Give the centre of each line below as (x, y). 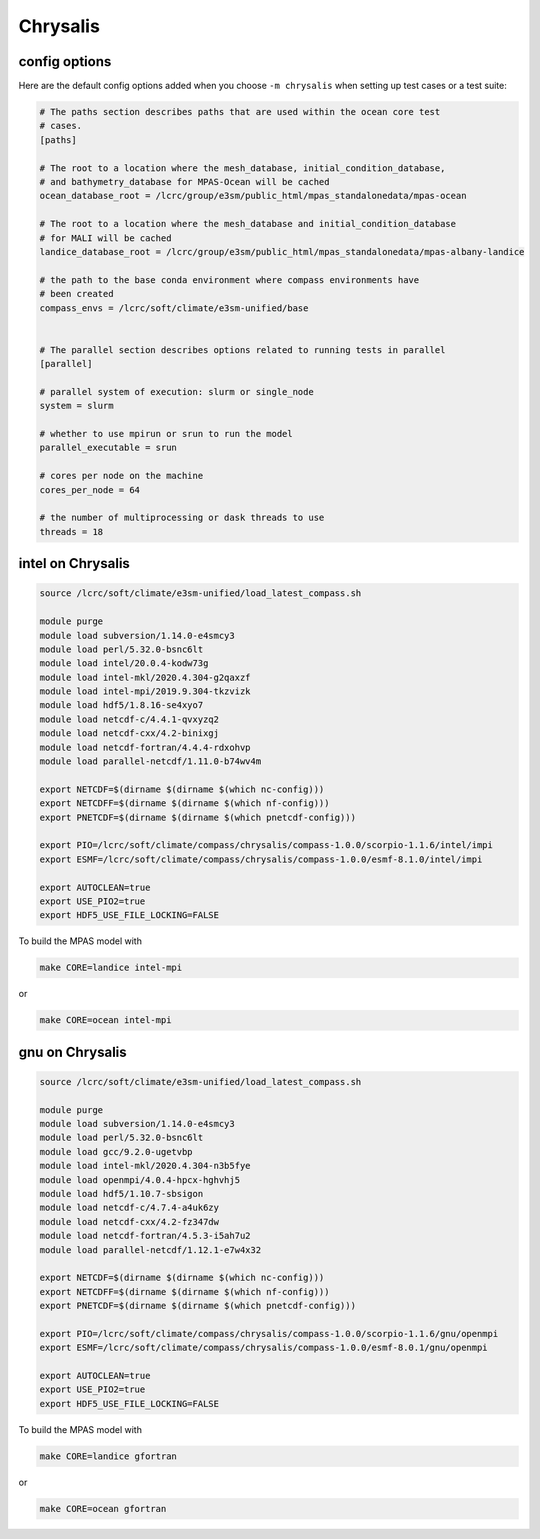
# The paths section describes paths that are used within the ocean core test (240, 112)
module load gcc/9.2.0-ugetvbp (116, 1151)
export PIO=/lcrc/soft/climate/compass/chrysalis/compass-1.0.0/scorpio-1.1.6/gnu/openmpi (269, 1333)
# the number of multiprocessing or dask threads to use (182, 518)
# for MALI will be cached (105, 238)
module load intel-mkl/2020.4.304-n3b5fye (145, 1166)
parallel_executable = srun (108, 448)
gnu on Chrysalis (72, 1051)
